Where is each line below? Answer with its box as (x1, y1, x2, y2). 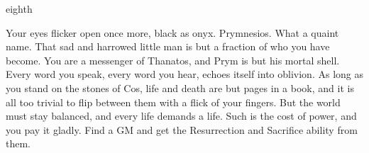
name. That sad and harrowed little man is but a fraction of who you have (6, 39, 330, 54)
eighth (6, 1, 33, 16)
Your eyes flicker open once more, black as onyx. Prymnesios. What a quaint (6, 25, 339, 40)
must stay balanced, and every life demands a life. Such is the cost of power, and (6, 108, 357, 123)
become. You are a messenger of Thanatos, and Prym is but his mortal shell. (6, 52, 340, 67)
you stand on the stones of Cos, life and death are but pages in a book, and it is (6, 80, 354, 95)
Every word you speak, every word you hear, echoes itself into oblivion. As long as (6, 67, 363, 81)
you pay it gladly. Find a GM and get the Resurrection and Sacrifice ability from (6, 122, 358, 137)
